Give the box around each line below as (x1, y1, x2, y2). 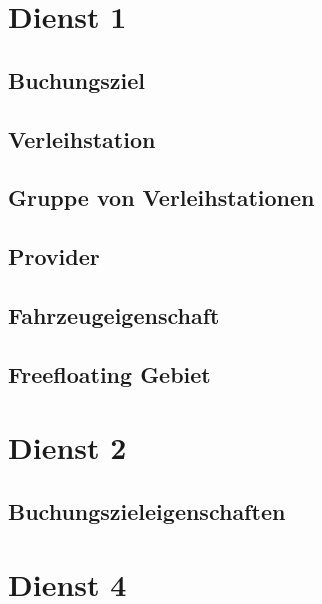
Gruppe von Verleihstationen (8, 182, 315, 213)
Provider (8, 241, 100, 272)
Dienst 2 (8, 427, 127, 468)
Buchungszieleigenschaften (8, 495, 286, 526)
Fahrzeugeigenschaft (8, 299, 220, 330)
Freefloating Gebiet (8, 358, 211, 389)
